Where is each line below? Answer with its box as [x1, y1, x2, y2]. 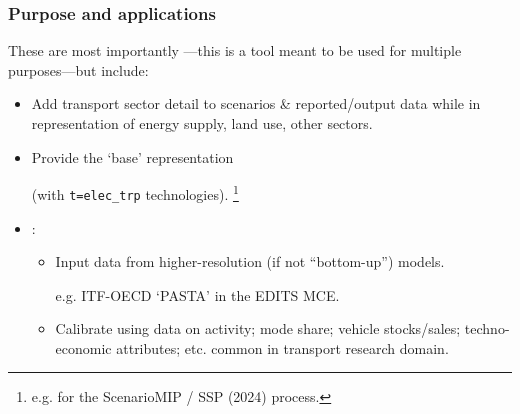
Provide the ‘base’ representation [31, 146, 234, 167]
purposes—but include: [8, 59, 149, 80]
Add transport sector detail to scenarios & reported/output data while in [31, 93, 481, 114]
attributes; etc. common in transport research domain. [116, 337, 449, 358]
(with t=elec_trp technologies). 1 [31, 181, 239, 204]
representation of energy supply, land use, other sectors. [31, 113, 373, 133]
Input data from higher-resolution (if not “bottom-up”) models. [55, 251, 445, 272]
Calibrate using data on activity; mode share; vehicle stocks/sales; [55, 318, 461, 339]
